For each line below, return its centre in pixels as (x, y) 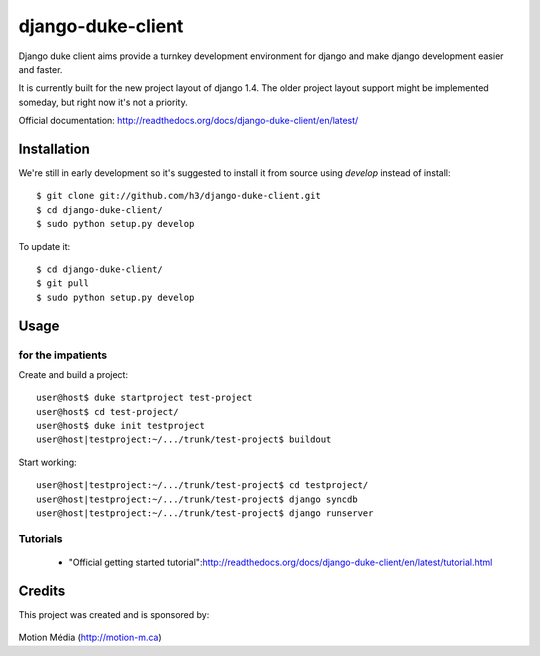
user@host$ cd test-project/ (107, 411)
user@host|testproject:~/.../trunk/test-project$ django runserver (205, 513)
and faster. (40, 69)
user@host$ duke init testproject (120, 426)
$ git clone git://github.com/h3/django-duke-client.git (179, 196)
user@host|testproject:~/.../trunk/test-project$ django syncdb (197, 499)
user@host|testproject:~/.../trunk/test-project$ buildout (184, 439)
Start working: (47, 462)
